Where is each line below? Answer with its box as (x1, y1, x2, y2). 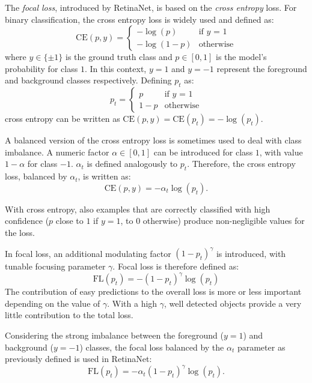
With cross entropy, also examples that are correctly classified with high (5, 202, 271, 215)
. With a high (107, 297, 158, 309)
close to (55, 214, 84, 227)
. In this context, (84, 62, 147, 74)
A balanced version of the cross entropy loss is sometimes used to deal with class (5, 134, 302, 146)
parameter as (237, 340, 286, 353)
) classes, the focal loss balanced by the (79, 340, 224, 353)
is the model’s (216, 50, 267, 63)
